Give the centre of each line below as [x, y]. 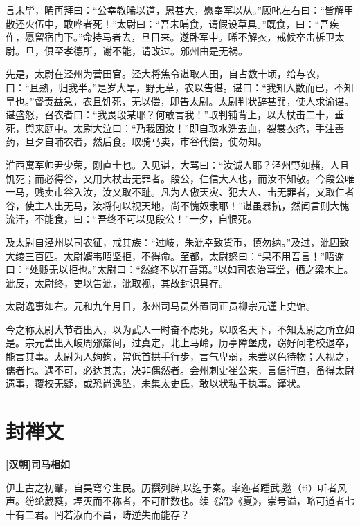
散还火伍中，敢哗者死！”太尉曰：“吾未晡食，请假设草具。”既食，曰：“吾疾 [172, 23]
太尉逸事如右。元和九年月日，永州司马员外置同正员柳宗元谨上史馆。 [161, 306]
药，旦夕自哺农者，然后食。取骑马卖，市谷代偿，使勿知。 [136, 141]
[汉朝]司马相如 [38, 463]
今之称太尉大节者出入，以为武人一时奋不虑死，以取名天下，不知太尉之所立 [175, 329]
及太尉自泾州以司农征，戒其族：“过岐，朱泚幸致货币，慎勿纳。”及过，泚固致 [178, 242]
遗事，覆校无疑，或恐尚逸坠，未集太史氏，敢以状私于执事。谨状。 [156, 383]
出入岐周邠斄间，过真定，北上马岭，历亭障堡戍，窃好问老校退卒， [204, 342]
